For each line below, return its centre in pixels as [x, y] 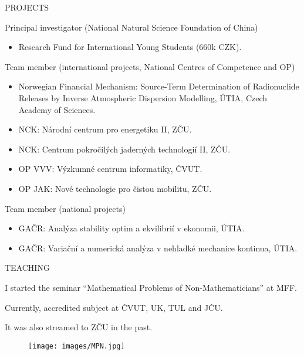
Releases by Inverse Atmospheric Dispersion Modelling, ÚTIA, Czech [143, 97]
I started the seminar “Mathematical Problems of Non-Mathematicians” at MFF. [151, 287]
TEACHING [27, 268]
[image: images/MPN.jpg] [77, 346]
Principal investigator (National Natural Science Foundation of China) [131, 27]
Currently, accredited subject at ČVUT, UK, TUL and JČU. [114, 307]
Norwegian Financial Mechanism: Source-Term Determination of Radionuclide [159, 86]
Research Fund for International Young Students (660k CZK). [130, 47]
